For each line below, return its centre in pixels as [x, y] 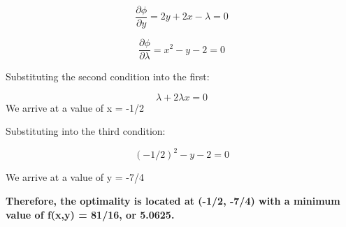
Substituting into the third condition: [86, 131]
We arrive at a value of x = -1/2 [75, 107]
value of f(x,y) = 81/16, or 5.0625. [90, 214]
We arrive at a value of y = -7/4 [75, 177]
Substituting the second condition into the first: [108, 76]
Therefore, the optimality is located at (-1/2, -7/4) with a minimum [173, 200]
